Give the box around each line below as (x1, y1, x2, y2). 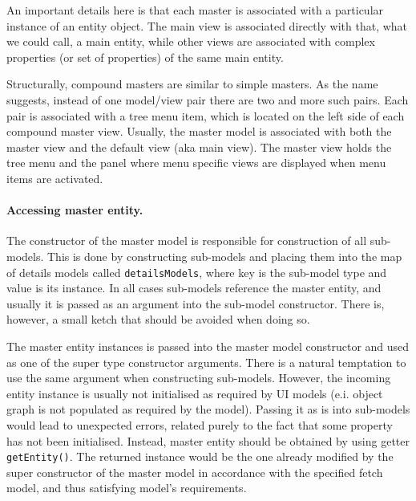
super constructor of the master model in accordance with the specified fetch (6, 463, 383, 480)
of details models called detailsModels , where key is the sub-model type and (6, 263, 387, 280)
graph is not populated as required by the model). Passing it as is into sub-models (6, 401, 410, 417)
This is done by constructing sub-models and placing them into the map (47, 247, 402, 264)
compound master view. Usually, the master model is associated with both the (6, 123, 392, 140)
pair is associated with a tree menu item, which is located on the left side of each (6, 107, 405, 124)
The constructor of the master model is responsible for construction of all (6, 232, 367, 249)
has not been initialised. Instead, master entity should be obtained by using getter (6, 432, 410, 449)
